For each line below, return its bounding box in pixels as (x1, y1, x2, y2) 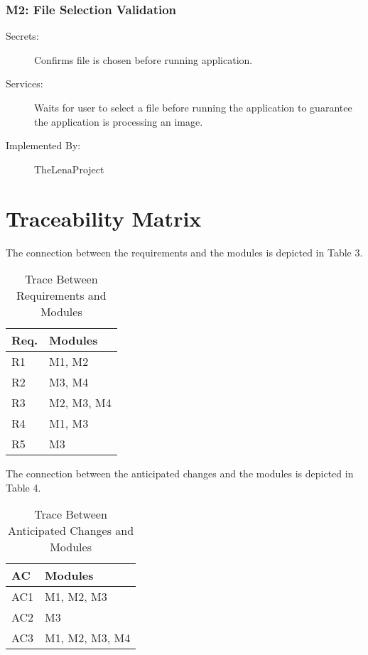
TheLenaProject (34, 161, 104, 176)
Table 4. (6, 480, 41, 494)
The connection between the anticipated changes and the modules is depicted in (6, 466, 354, 481)
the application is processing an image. (34, 114, 203, 129)
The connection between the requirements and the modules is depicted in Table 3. (6, 244, 363, 259)
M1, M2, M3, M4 (45, 629, 131, 646)
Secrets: (6, 28, 39, 43)
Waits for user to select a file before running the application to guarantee (34, 100, 352, 114)
